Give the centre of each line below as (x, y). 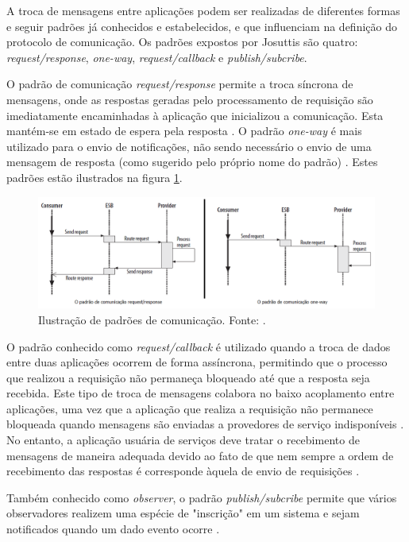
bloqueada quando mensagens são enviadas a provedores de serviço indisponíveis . (205, 424)
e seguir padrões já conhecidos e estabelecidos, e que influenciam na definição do (202, 26)
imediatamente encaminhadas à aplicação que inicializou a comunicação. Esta (195, 115)
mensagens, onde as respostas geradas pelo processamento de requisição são (190, 99)
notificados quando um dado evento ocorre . (113, 529)
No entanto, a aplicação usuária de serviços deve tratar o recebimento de (183, 440)
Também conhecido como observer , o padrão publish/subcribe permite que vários (202, 497)
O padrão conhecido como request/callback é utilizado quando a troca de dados (199, 346)
